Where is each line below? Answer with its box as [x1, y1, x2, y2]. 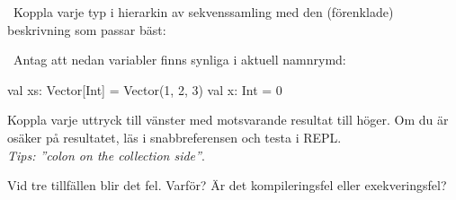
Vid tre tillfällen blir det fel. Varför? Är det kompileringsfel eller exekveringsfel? [7, 176, 447, 195]
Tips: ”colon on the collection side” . [7, 145, 205, 164]
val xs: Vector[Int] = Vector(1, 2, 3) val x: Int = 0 [7, 80, 282, 99]
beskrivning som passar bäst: [7, 20, 166, 39]
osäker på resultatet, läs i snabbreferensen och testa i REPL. [7, 127, 342, 146]
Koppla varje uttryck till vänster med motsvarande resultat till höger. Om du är [7, 110, 449, 129]
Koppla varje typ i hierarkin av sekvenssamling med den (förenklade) [13, 3, 394, 21]
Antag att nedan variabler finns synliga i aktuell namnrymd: [13, 50, 346, 69]
